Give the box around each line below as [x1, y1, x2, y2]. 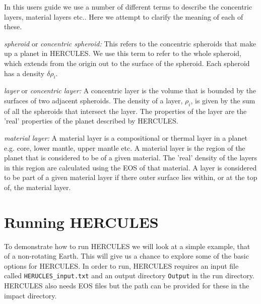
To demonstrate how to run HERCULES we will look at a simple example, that [4, 240, 250, 251]
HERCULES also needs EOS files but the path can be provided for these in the [4, 280, 249, 291]
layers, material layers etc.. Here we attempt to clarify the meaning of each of [4, 11, 243, 22]
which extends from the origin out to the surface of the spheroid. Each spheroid [4, 57, 250, 68]
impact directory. [4, 290, 57, 300]
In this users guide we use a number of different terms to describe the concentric [4, 2, 252, 12]
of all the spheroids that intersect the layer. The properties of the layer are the [4, 105, 247, 116]
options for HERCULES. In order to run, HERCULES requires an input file [4, 260, 239, 271]
